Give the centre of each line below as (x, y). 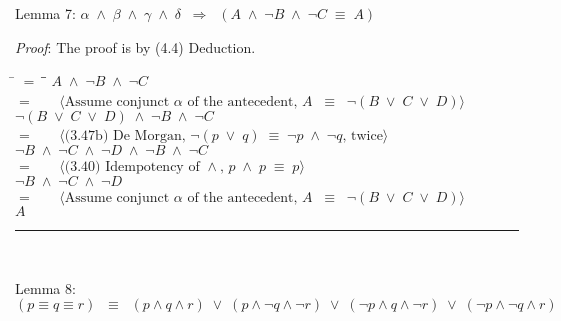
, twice (362, 136)
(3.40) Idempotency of (132, 166)
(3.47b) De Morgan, (125, 136)
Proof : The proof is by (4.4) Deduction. (135, 46)
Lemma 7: (45, 13)
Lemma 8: (45, 287)
